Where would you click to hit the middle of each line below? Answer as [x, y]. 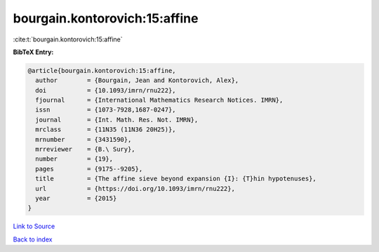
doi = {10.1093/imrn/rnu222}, [106, 90]
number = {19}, [74, 159]
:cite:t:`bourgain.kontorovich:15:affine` [68, 39]
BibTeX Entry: [33, 52]
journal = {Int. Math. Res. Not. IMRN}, [117, 120]
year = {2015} [76, 198]
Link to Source [34, 226]
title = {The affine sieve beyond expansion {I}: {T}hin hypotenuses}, [176, 179]
